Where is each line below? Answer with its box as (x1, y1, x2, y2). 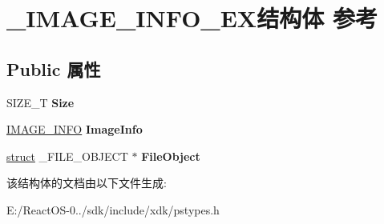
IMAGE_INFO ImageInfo (6, 121, 143, 138)
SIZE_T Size (6, 94, 75, 110)
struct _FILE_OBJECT (6, 147, 128, 164)
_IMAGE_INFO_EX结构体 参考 (6, 2, 378, 34)
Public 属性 (6, 56, 101, 81)
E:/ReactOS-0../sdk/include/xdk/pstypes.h (6, 201, 220, 218)
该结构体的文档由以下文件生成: (6, 174, 167, 191)
